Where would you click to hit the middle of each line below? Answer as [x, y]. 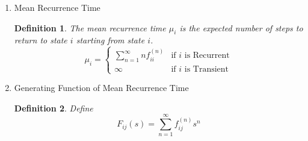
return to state [41, 40]
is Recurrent [207, 56]
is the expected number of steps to [241, 27]
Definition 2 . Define [54, 108]
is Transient [207, 69]
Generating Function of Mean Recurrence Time [101, 88]
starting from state [110, 40]
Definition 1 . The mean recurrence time [90, 27]
